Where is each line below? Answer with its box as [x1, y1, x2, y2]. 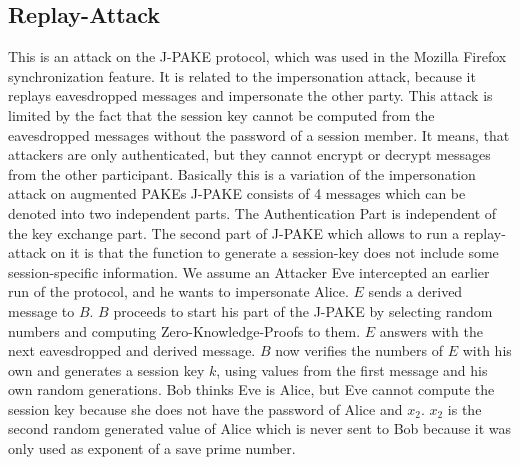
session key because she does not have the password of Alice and [8, 398, 403, 419]
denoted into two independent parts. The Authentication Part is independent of [8, 202, 497, 223]
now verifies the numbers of [275, 340, 444, 361]
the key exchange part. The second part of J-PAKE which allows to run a [8, 222, 460, 243]
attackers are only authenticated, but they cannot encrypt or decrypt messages [8, 144, 491, 165]
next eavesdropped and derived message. [8, 340, 256, 361]
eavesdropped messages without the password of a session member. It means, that [8, 124, 510, 145]
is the [447, 398, 482, 419]
